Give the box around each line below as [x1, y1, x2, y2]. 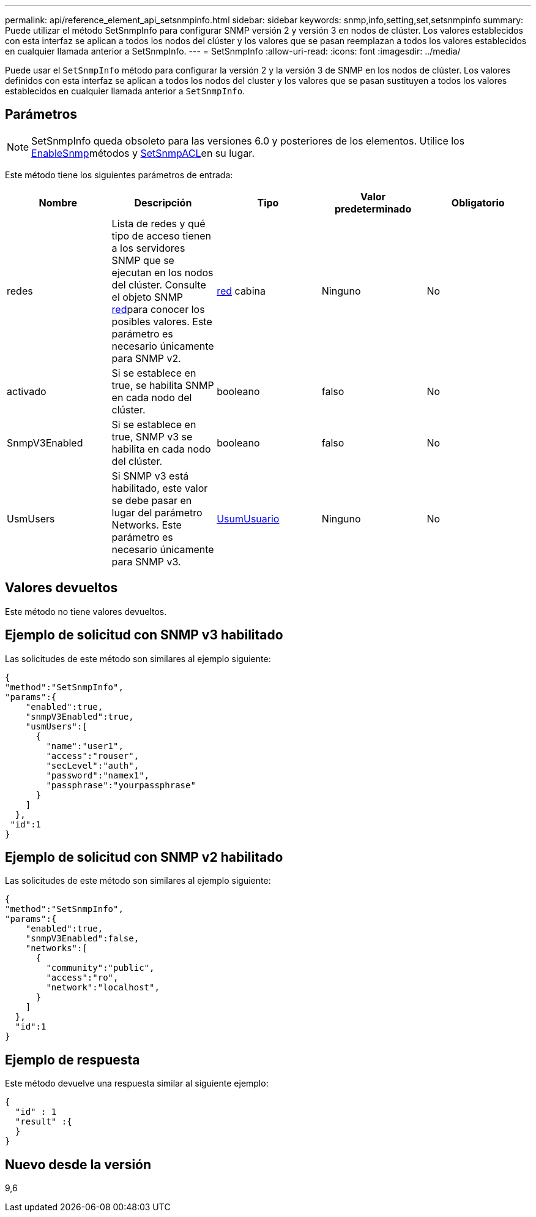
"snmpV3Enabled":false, [25, 933, 140, 944]
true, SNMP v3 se [111, 430, 193, 443]
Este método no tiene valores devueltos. [5, 606, 167, 617]
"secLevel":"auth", [46, 760, 140, 771]
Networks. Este [111, 518, 182, 531]
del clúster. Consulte [111, 278, 206, 291]
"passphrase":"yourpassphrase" [46, 780, 196, 790]
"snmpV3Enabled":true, [25, 711, 134, 722]
